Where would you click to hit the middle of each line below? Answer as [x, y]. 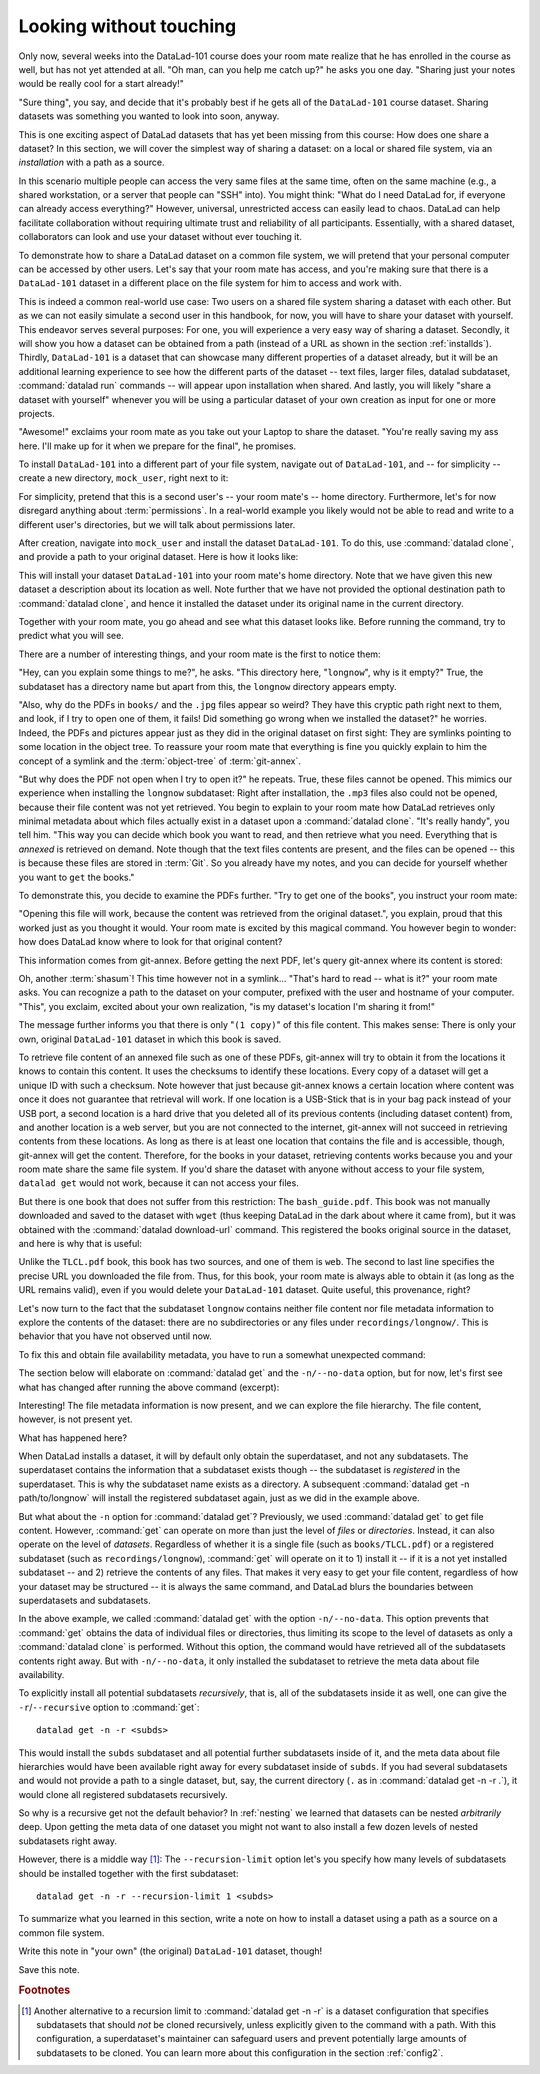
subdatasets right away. [67, 1841]
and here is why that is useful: [80, 1244]
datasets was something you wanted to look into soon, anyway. [149, 116]
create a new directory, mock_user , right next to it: [123, 478]
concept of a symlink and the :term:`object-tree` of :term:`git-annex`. [160, 761]
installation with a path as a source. [91, 162]
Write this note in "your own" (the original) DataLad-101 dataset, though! [170, 1951]
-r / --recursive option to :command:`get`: [109, 1707]
